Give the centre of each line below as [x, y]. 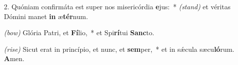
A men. [14, 58]
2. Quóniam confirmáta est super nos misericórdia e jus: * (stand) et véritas [117, 6]
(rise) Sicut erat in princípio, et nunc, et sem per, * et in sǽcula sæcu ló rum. [119, 49]
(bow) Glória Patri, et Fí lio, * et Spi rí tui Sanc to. [79, 32]
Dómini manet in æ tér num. [46, 16]
